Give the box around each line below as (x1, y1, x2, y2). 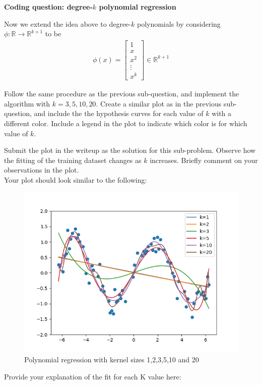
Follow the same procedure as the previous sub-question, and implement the (4, 88, 239, 99)
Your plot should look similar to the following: (4, 174, 147, 185)
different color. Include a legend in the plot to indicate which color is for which (4, 118, 247, 128)
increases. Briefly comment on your (150, 154, 258, 165)
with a (212, 108, 232, 119)
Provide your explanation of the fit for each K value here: (4, 371, 181, 381)
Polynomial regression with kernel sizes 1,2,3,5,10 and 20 (24, 354, 199, 365)
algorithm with (4, 98, 50, 108)
